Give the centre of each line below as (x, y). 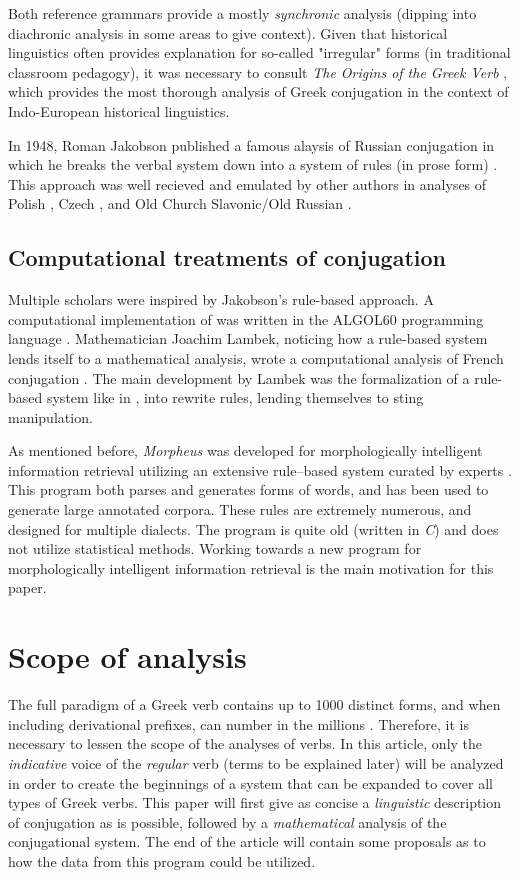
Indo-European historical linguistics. (119, 110)
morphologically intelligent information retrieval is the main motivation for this (251, 567)
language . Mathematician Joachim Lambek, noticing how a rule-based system (248, 338)
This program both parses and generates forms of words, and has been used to (248, 489)
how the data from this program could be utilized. (162, 860)
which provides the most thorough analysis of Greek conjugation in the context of (258, 91)
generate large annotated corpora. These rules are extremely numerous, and (240, 509)
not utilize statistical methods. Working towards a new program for (215, 548)
